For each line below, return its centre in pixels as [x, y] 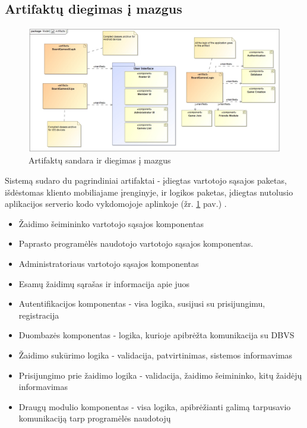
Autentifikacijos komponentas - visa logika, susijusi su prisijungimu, [142, 303]
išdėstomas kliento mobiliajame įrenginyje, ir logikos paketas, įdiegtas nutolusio [149, 192]
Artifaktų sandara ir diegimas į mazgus [100, 160]
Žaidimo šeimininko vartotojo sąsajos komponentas [111, 223]
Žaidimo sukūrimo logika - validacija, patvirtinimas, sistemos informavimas [156, 355]
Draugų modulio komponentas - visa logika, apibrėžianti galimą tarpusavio [155, 406]
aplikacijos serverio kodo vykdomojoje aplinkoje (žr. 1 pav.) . [116, 204]
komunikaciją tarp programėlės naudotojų [95, 418]
